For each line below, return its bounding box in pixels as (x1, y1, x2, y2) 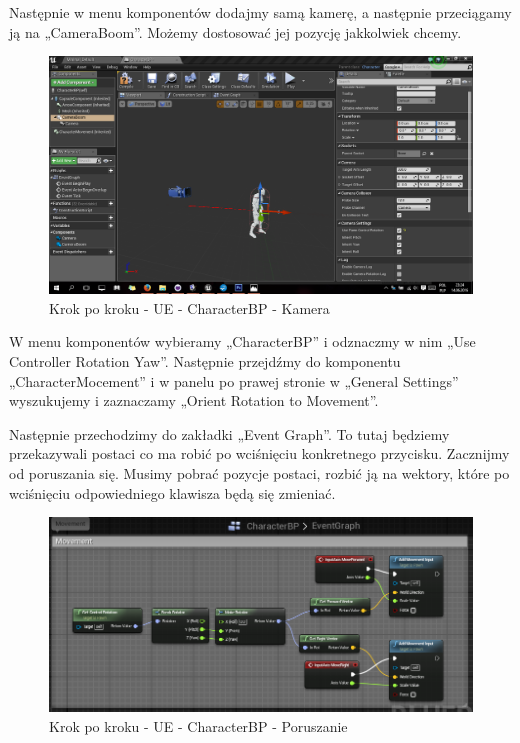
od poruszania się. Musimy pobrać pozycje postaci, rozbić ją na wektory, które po (9, 463, 510, 484)
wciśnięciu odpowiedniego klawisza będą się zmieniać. (9, 482, 336, 503)
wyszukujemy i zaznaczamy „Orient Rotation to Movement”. (9, 390, 379, 411)
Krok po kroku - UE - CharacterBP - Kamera (49, 297, 330, 318)
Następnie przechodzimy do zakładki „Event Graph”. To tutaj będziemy (9, 423, 450, 444)
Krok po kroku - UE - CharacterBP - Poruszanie (49, 715, 348, 736)
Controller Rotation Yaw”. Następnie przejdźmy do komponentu (9, 351, 401, 372)
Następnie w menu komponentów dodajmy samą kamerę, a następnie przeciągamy (9, 2, 512, 22)
